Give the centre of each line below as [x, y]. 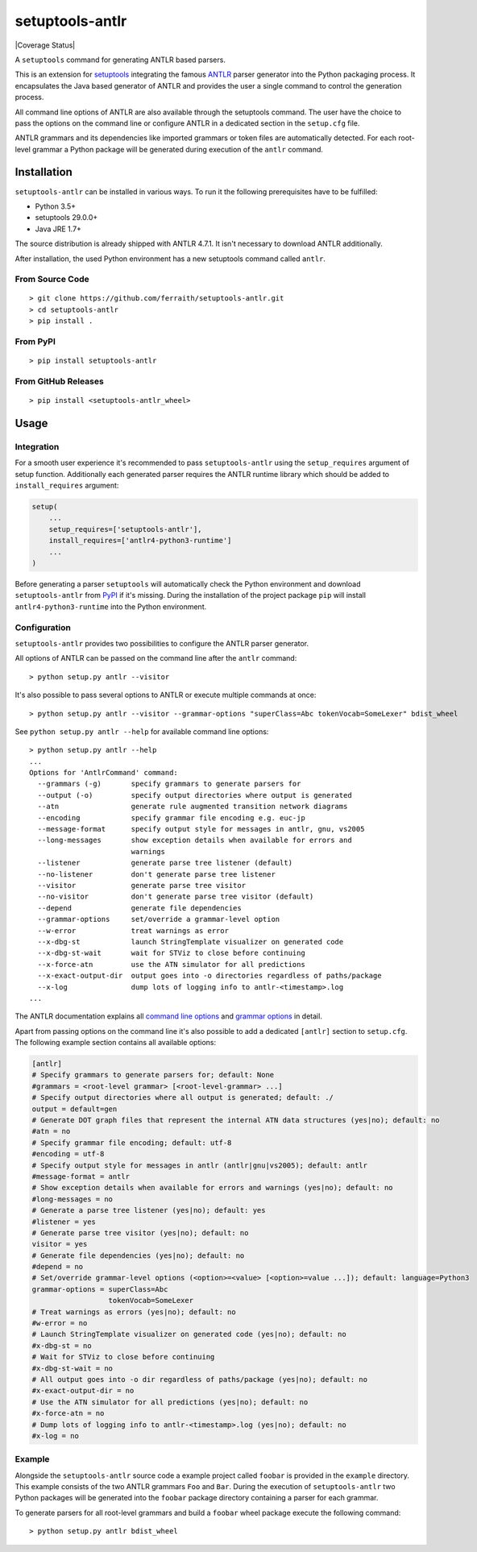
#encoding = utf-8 [68, 1154]
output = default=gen [75, 1109]
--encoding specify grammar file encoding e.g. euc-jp [171, 817]
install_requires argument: [67, 486]
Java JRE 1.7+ [58, 229]
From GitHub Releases [59, 381]
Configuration [43, 627]
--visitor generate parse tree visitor [141, 885]
